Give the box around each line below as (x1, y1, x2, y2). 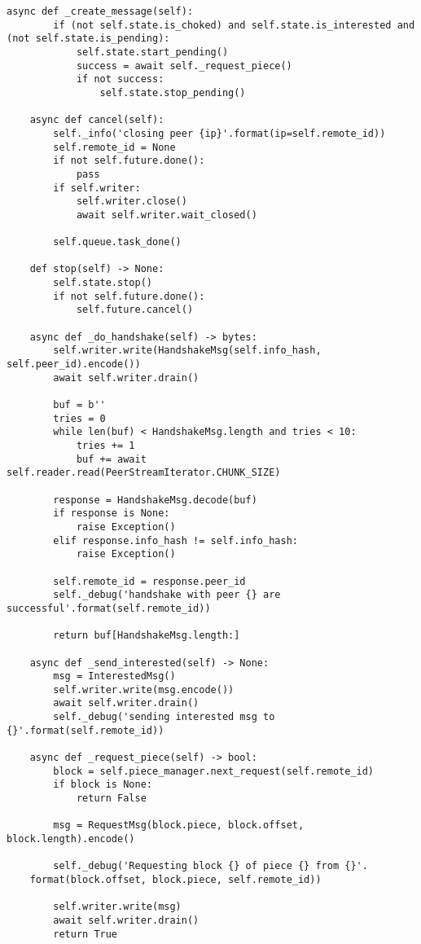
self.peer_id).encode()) (7, 358, 141, 371)
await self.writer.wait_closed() (76, 209, 257, 221)
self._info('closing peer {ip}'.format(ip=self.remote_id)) (53, 127, 386, 139)
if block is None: (53, 779, 152, 791)
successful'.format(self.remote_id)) (7, 602, 211, 614)
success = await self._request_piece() (76, 59, 292, 72)
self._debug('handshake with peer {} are (53, 589, 281, 601)
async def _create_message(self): (7, 6, 194, 17)
